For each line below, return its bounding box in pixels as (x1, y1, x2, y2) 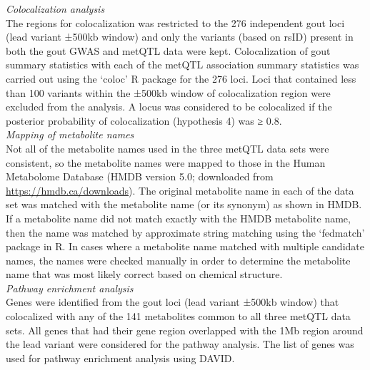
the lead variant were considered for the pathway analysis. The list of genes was (6, 336, 354, 351)
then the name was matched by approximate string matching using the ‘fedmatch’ (6, 225, 365, 240)
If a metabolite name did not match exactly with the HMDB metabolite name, (6, 210, 351, 225)
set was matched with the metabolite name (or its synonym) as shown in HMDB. (6, 197, 362, 212)
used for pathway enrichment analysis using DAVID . (6, 350, 235, 365)
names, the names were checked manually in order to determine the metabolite (6, 252, 351, 267)
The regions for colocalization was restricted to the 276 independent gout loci (6, 15, 345, 30)
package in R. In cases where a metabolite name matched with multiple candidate (6, 239, 364, 254)
